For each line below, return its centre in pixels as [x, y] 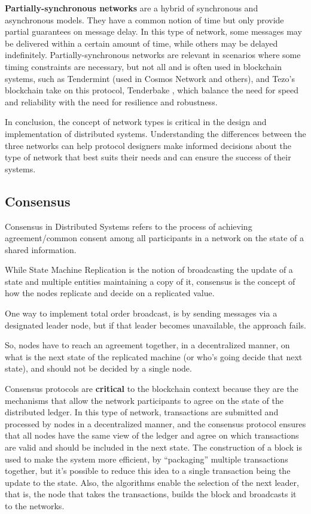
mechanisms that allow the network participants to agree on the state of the [144, 400]
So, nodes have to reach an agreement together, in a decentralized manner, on [147, 345]
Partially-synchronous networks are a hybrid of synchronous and [132, 8]
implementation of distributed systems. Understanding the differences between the [155, 133]
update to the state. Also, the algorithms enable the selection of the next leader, [152, 482]
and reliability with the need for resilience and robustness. [111, 101]
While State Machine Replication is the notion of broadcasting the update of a [149, 270]
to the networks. [35, 505]
